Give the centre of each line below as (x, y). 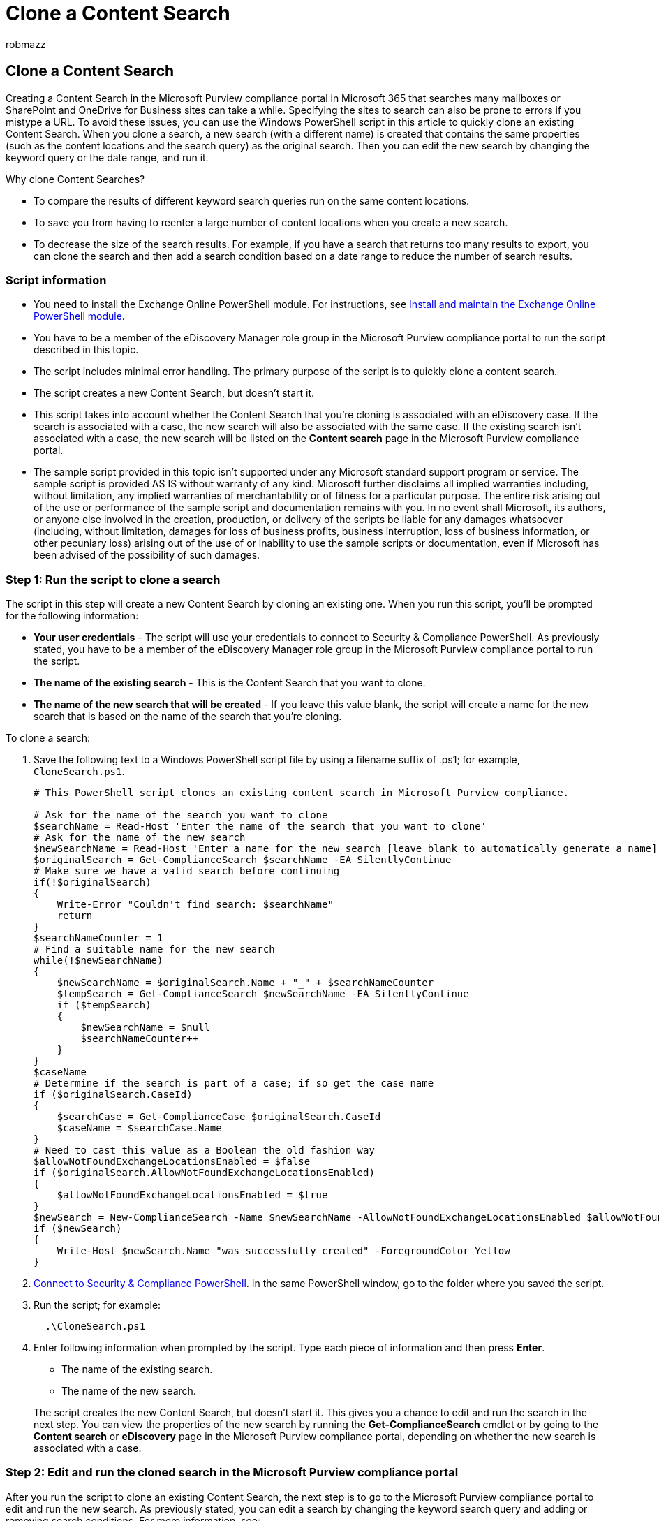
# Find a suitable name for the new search (154, 949)
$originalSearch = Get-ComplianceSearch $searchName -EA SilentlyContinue (243, 860)
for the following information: (72, 616)
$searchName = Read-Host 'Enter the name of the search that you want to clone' (260, 826)
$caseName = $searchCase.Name (139, 1128)
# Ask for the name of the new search (140, 838)
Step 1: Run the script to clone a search (113, 579)
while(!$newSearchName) (98, 961)
